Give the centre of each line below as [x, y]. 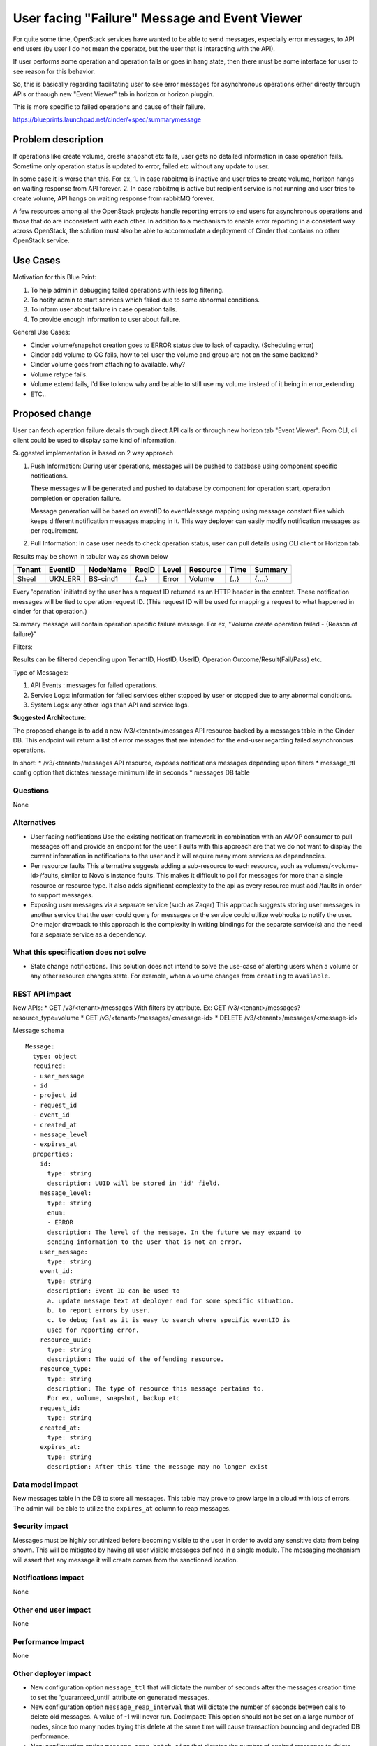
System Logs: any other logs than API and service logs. [110, 705]
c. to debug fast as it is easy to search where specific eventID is [169, 1320]
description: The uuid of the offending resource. [136, 1359]
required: [49, 1066]
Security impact [41, 1526]
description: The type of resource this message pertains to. [156, 1389]
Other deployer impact [52, 1673]
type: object [55, 1056]
